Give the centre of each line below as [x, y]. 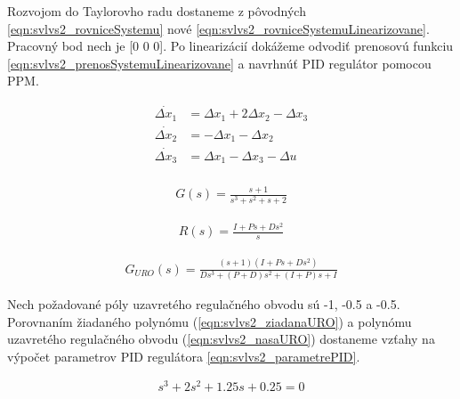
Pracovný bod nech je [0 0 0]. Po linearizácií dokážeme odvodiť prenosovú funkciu [230, 46]
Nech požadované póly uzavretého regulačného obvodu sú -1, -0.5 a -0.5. [204, 303]
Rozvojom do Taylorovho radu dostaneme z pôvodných [157, 11]
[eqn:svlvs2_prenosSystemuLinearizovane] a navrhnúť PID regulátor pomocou [219, 63]
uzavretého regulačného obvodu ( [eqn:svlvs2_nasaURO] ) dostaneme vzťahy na [221, 339]
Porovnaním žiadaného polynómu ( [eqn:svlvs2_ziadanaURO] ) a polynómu [210, 321]
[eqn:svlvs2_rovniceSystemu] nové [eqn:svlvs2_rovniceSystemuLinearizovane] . [218, 28]
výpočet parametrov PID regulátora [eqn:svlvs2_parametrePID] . [184, 356]
